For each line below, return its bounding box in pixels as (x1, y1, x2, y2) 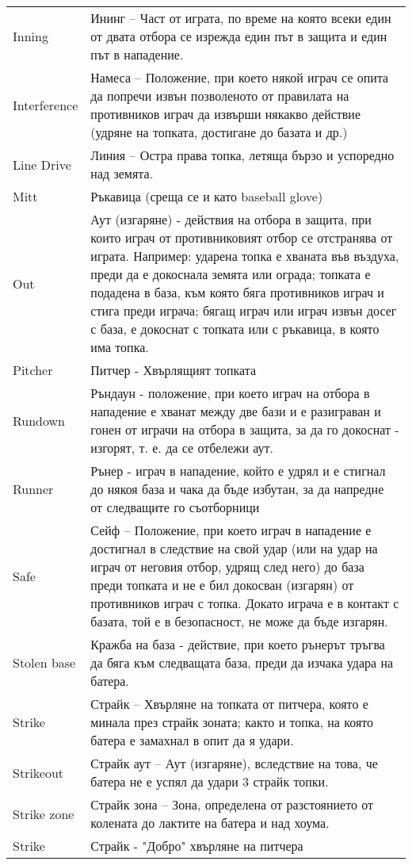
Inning (13, 27, 48, 45)
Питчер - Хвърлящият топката (90, 361, 257, 379)
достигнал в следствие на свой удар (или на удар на (90, 539, 378, 557)
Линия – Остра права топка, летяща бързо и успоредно (90, 146, 395, 164)
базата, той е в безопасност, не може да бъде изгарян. (90, 612, 388, 630)
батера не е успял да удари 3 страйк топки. (90, 772, 329, 790)
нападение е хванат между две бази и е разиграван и (90, 402, 381, 420)
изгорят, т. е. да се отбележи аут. (90, 438, 274, 457)
